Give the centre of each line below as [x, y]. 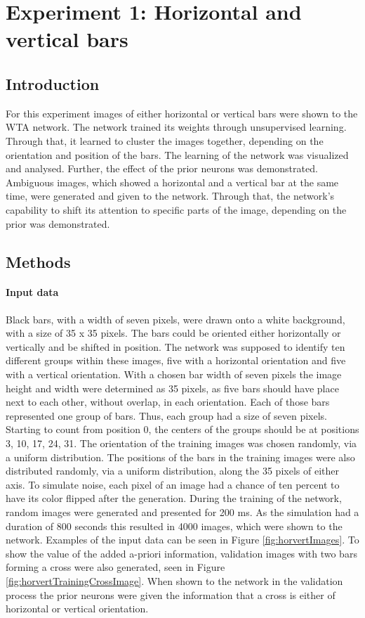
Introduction [53, 83]
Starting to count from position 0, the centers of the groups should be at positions [182, 429]
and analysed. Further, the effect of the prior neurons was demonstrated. [162, 168]
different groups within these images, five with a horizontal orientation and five [176, 360]
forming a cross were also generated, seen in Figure [115, 567]
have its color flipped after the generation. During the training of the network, [174, 498]
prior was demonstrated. [58, 223]
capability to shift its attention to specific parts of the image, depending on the [176, 209]
